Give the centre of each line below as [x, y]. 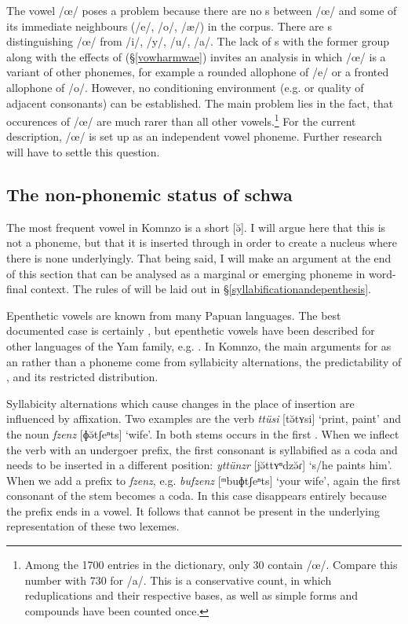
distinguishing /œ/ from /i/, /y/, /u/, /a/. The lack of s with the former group [198, 41]
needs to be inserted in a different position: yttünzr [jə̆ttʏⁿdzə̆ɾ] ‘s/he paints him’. [199, 465]
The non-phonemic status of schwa [149, 194]
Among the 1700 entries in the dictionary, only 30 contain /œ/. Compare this [211, 565]
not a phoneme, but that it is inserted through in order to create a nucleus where [202, 242]
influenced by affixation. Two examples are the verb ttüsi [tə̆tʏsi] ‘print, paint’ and [204, 418]
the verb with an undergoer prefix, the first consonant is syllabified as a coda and [202, 449]
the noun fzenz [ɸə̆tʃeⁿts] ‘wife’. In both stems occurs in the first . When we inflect [203, 433]
